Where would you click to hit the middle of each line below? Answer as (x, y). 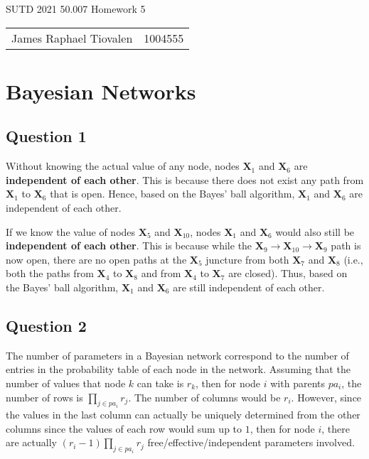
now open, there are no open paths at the (96, 259)
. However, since (326, 397)
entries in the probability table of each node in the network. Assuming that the (178, 369)
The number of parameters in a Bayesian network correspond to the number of (177, 355)
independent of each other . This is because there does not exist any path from (185, 179)
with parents (298, 383)
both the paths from (50, 273)
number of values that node (66, 383)
